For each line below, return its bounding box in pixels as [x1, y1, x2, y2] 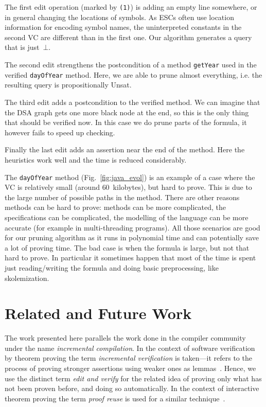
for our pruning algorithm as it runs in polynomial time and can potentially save [5, 232, 259, 243]
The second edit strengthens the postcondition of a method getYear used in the [5, 59, 257, 70]
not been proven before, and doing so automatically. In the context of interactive [5, 383, 259, 394]
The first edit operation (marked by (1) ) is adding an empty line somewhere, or [5, 2, 257, 12]
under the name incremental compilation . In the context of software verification [5, 342, 255, 353]
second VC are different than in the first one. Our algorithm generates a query [5, 31, 252, 42]
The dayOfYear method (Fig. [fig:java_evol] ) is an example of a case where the [5, 171, 255, 182]
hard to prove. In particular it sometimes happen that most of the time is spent [5, 252, 256, 263]
